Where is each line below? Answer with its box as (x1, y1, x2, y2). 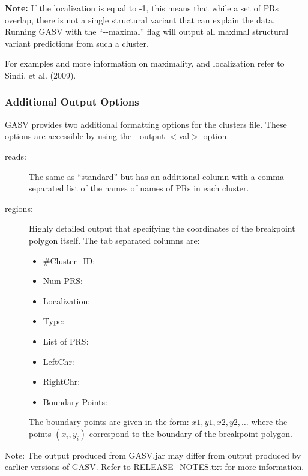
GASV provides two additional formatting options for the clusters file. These (5, 118, 287, 130)
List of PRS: (43, 334, 89, 347)
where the (251, 415, 288, 428)
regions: (5, 202, 33, 214)
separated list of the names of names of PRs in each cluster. (29, 182, 249, 194)
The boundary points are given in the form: (29, 415, 189, 428)
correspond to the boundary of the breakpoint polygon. (89, 427, 292, 439)
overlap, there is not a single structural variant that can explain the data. (5, 13, 276, 26)
